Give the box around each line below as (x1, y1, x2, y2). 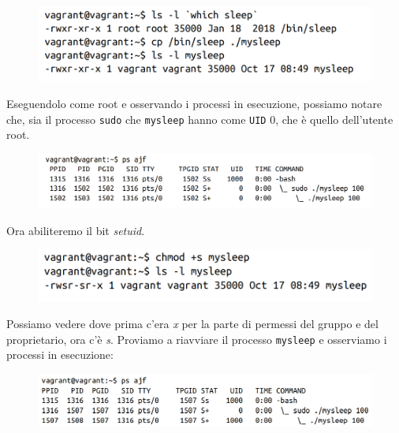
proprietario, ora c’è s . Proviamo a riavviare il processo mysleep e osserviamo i (6, 330, 387, 347)
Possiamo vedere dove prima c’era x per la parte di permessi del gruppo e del (6, 315, 378, 332)
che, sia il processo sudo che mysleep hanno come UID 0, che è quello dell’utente (6, 110, 393, 127)
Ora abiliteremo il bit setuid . (6, 222, 145, 238)
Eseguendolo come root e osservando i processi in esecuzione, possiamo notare (6, 95, 382, 112)
